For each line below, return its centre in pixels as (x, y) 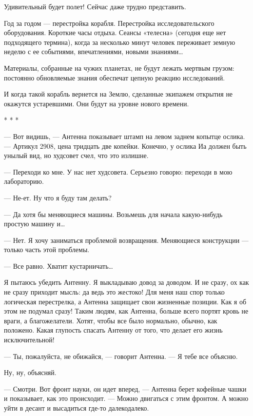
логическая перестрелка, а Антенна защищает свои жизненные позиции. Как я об (125, 301)
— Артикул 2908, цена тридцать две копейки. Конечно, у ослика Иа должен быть (125, 146)
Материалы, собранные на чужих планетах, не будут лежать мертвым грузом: (119, 68)
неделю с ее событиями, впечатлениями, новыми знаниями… (94, 51)
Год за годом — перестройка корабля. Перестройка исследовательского (109, 23)
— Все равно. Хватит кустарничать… (58, 266)
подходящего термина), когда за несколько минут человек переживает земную (120, 42)
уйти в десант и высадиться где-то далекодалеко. (77, 408)
